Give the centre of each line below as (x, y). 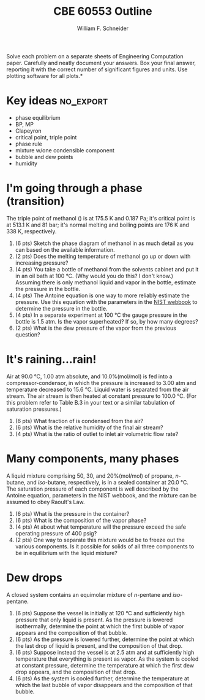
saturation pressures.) (34, 409)
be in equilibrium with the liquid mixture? (66, 553)
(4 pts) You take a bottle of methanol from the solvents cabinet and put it (107, 269)
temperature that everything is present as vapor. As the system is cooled (107, 659)
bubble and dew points (44, 157)
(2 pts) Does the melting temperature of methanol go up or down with (103, 256)
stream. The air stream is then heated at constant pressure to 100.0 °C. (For (102, 396)
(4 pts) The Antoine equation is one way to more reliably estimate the (102, 295)
